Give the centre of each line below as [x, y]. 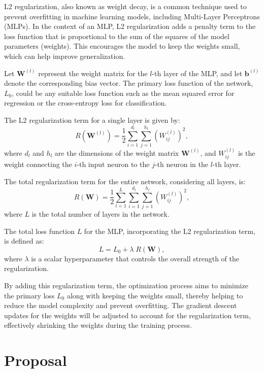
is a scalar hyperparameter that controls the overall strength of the [135, 258]
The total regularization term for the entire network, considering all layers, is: [125, 181]
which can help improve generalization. [65, 56]
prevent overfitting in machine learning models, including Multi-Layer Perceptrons [132, 16]
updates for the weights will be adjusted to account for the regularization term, [127, 315]
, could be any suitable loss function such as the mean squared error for [123, 93]
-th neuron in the [181, 164]
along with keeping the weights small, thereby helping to [155, 295]
